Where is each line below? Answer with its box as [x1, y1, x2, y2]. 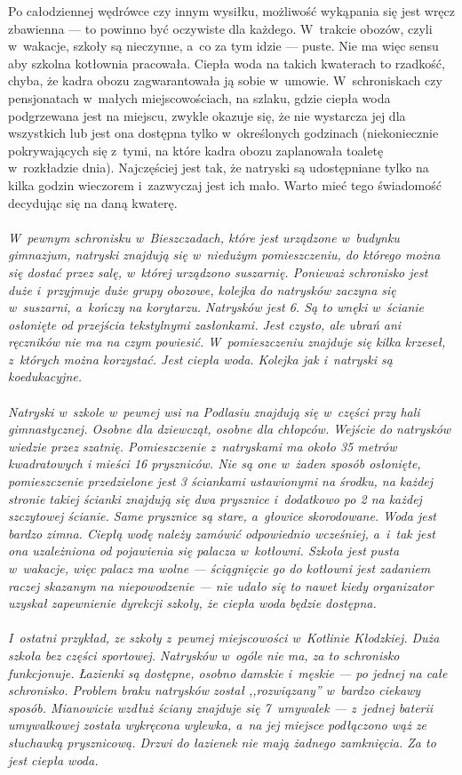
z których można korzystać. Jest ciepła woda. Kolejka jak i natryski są [8, 349, 393, 368]
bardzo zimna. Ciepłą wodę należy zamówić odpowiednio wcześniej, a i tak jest [8, 523, 435, 542]
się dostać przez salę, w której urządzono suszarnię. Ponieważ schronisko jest [8, 262, 428, 281]
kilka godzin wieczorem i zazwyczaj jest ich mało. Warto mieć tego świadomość [8, 175, 442, 194]
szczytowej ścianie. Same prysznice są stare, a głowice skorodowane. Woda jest [8, 507, 437, 525]
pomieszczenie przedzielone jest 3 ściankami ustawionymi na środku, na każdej [8, 472, 434, 491]
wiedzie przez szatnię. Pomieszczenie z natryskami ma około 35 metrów [8, 436, 397, 455]
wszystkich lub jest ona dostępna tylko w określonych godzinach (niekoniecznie [8, 124, 439, 142]
